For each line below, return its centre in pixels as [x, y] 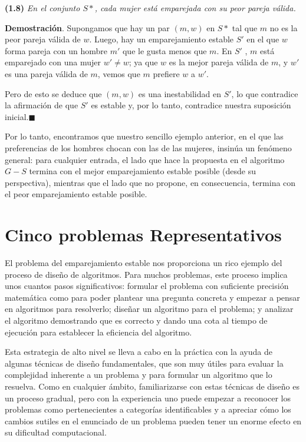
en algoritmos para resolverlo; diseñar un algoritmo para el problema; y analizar [149, 309]
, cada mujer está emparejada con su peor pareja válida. [195, 8]
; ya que [143, 62]
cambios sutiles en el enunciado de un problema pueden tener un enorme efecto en [153, 421]
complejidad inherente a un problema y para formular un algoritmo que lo [139, 375]
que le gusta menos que [164, 50]
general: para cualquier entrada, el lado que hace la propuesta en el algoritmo [145, 159]
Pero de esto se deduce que [53, 93]
